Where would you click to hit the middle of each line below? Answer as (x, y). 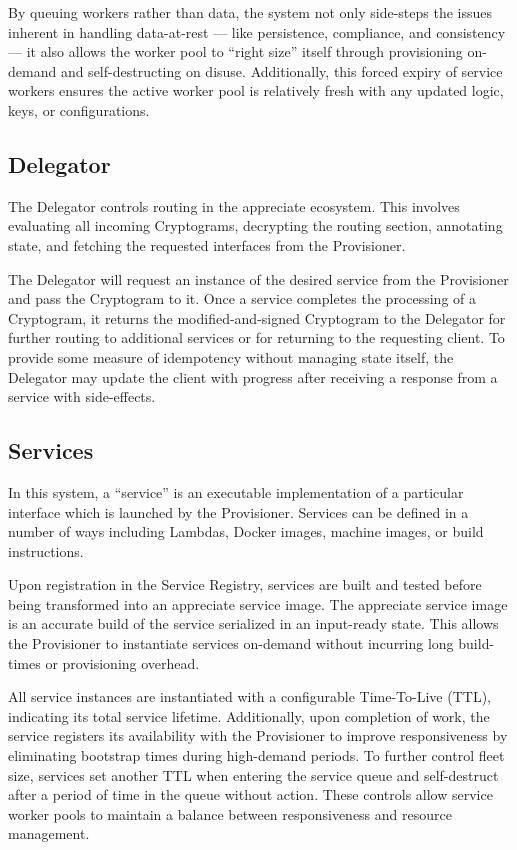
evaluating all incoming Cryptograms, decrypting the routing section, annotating (255, 225)
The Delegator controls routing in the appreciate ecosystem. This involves (234, 205)
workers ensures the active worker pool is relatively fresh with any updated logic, (256, 90)
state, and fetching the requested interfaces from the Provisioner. (207, 244)
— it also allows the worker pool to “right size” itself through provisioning (235, 51)
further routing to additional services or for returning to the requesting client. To (256, 337)
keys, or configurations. (79, 109)
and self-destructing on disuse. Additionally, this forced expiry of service (281, 70)
